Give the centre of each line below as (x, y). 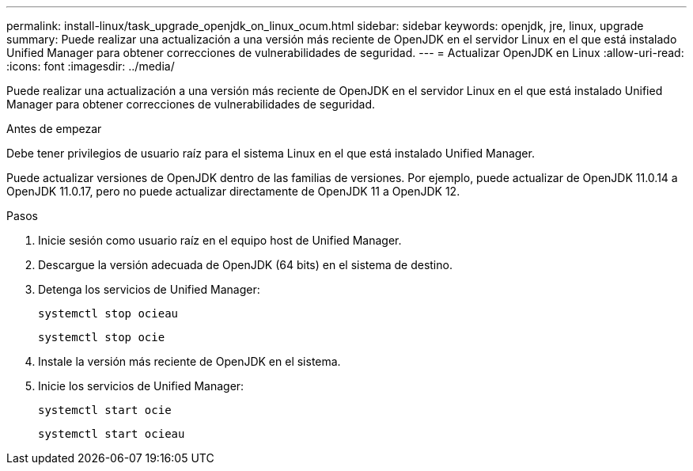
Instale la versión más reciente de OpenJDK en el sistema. (189, 361)
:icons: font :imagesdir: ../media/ (91, 66)
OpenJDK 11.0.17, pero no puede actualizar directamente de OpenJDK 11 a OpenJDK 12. (233, 191)
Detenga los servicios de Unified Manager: (149, 289)
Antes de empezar (54, 129)
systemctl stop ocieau (108, 313)
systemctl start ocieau (112, 434)
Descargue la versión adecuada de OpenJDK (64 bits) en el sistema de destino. (245, 265)
